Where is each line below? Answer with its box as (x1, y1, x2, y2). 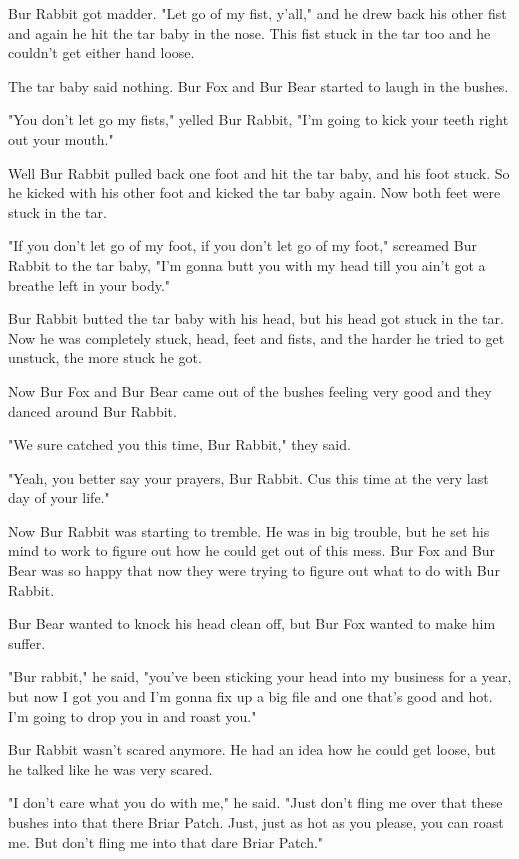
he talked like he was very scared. (8, 758, 213, 779)
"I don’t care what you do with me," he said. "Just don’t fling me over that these (8, 792, 503, 813)
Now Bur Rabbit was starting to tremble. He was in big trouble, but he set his (8, 520, 490, 541)
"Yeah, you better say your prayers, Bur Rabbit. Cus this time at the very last (8, 467, 489, 488)
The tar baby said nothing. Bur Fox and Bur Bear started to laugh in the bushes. (8, 75, 509, 96)
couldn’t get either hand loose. (8, 42, 195, 63)
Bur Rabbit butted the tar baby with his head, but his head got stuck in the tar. (8, 308, 504, 329)
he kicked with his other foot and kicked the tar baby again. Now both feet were (8, 182, 501, 203)
